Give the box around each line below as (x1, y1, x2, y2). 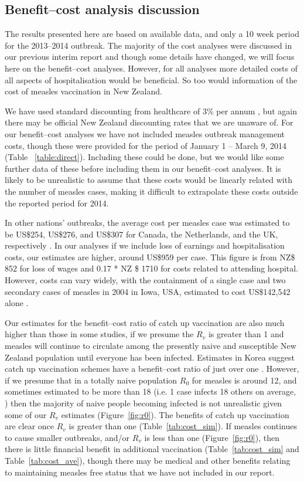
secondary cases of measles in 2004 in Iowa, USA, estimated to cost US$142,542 (5, 285, 291, 297)
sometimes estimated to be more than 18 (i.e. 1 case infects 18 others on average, (5, 385, 296, 398)
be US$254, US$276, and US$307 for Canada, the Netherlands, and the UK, (5, 228, 278, 240)
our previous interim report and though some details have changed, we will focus (5, 50, 295, 63)
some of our (5, 408, 47, 420)
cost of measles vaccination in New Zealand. (5, 85, 162, 97)
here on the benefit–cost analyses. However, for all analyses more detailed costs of (5, 62, 298, 74)
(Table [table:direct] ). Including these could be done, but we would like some (5, 151, 284, 163)
